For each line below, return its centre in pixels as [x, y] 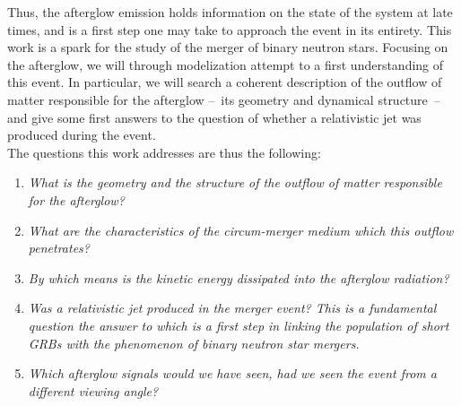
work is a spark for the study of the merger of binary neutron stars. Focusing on [228, 47]
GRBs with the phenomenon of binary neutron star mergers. [194, 343]
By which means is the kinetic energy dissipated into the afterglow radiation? [239, 277]
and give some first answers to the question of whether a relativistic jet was [214, 117]
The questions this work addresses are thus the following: [164, 152]
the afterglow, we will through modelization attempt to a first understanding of [226, 64]
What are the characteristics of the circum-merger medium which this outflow [241, 230]
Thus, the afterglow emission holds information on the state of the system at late [230, 12]
